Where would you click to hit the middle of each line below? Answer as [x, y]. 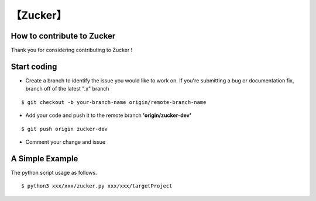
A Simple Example [44, 159]
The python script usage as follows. [54, 172]
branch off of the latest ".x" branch [67, 89]
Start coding [34, 66]
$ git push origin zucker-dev [65, 129]
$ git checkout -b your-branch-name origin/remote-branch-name [114, 102]
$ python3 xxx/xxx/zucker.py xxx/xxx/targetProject [97, 186]
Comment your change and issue [65, 142]
